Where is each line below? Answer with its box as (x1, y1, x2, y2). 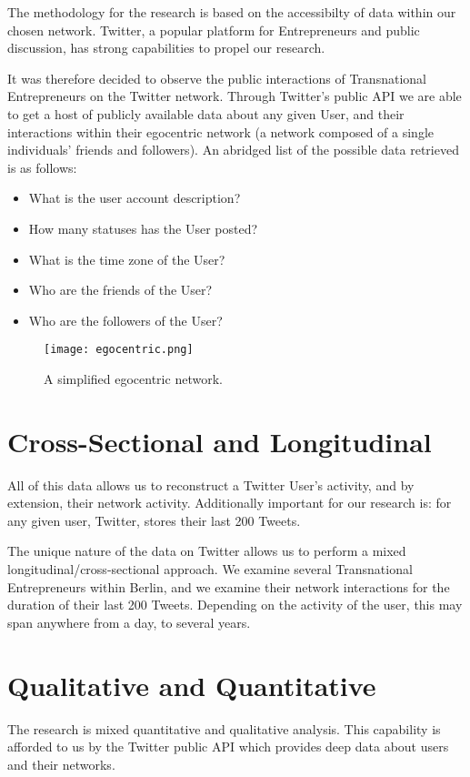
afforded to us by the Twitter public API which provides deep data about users (7, 737, 449, 756)
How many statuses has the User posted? (28, 218, 258, 237)
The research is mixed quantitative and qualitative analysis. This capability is (7, 719, 441, 738)
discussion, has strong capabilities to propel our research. (7, 38, 325, 57)
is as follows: (7, 157, 77, 177)
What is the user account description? (28, 188, 241, 207)
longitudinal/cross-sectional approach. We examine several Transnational (7, 560, 413, 579)
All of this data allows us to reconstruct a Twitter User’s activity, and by (7, 475, 415, 494)
